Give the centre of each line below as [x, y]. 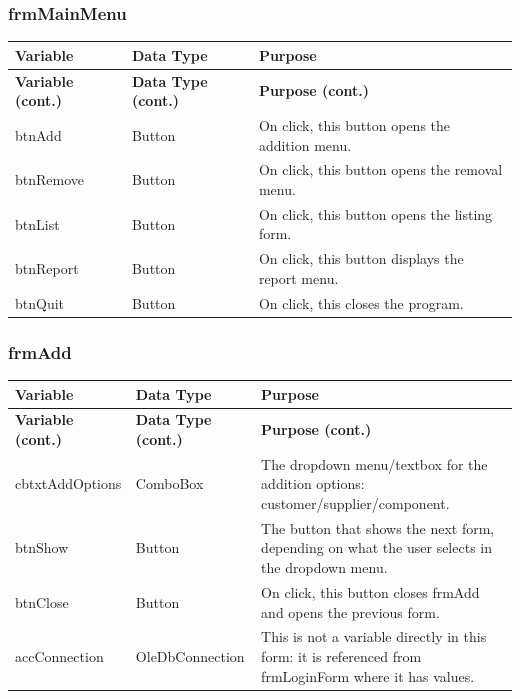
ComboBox [169, 483]
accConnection [59, 655]
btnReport [47, 268]
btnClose [42, 601]
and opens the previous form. [350, 611]
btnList [37, 223]
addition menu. [305, 144]
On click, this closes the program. [361, 302]
